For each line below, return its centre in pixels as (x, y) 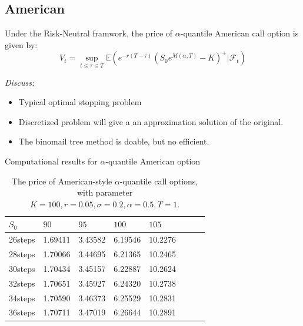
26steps (22, 239)
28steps (22, 254)
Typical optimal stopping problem (80, 102)
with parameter (105, 192)
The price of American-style (62, 181)
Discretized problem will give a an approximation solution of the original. (151, 121)
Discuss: (20, 82)
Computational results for (51, 161)
